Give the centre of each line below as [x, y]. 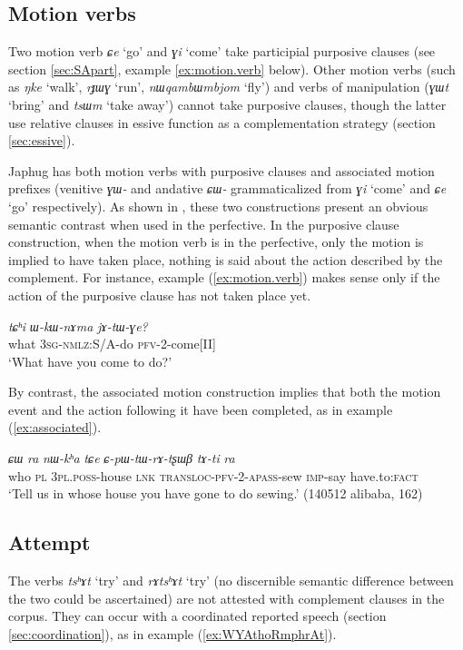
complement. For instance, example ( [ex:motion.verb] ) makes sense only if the [224, 277]
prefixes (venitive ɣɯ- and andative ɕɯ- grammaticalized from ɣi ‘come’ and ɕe [227, 188]
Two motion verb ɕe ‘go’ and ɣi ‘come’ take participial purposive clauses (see [222, 51]
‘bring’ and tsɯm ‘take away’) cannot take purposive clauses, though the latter [227, 104]
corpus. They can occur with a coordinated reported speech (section [197, 616]
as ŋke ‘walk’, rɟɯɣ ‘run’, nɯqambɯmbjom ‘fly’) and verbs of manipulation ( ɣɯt [229, 87]
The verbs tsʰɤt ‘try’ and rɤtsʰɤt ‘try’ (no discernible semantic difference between [231, 581]
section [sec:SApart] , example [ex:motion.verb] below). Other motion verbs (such [232, 69]
